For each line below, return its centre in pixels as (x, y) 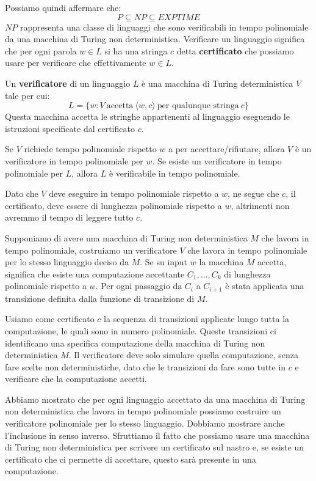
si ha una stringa (136, 50)
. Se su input (164, 262)
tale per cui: (27, 95)
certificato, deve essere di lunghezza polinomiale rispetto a (113, 205)
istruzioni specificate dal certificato (70, 128)
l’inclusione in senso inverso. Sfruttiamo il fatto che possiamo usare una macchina (157, 435)
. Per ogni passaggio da (139, 286)
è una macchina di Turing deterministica (217, 83)
